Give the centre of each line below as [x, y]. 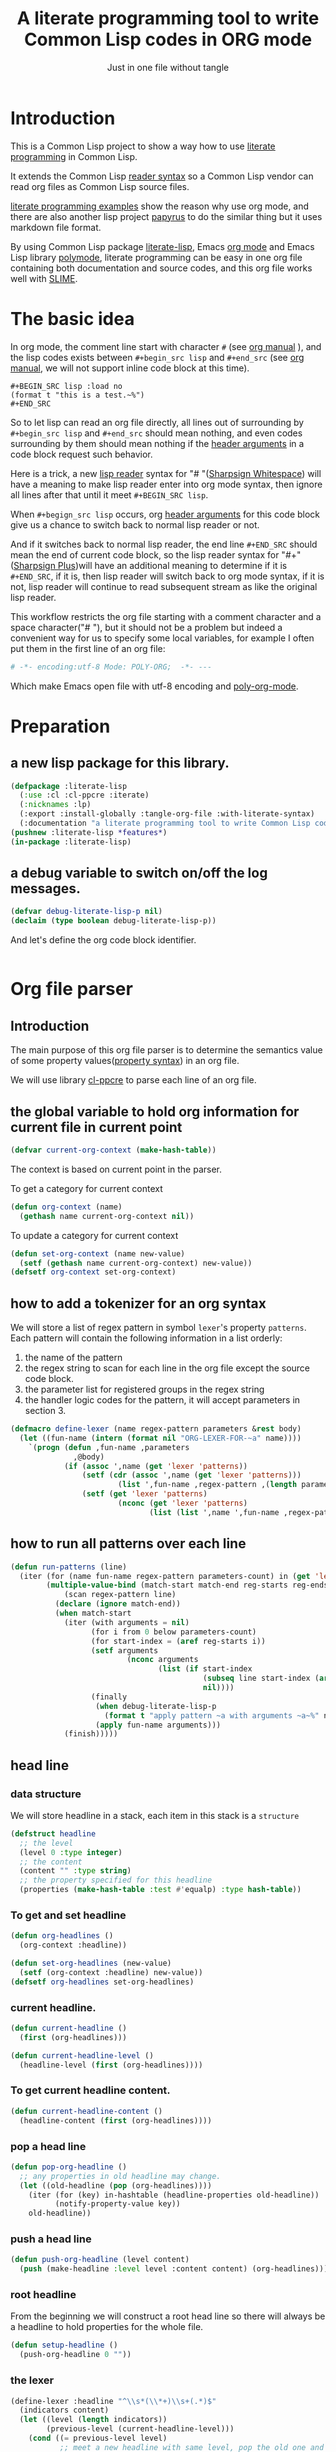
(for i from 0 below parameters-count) [173, 1632]
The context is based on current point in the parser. [116, 1169]
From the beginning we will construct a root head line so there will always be [168, 2316]
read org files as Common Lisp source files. [100, 186]
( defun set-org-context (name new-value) [98, 1253]
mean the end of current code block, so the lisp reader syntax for [145, 554]
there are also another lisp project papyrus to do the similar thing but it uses [166, 216]
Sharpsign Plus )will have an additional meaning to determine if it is [150, 565]
